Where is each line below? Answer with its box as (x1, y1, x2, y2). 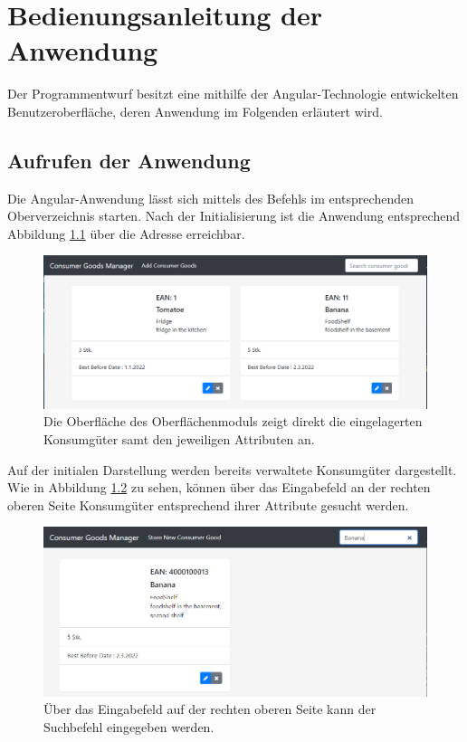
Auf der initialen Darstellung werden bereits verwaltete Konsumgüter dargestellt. (7, 460, 457, 479)
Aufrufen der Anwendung (7, 146, 251, 174)
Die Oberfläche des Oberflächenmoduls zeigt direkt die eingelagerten (43, 412, 423, 431)
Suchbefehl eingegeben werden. (43, 717, 214, 736)
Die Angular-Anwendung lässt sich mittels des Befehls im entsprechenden (7, 188, 414, 207)
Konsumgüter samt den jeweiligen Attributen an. (43, 430, 315, 449)
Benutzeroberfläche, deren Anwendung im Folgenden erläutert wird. (7, 101, 383, 120)
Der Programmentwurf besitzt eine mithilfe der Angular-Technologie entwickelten (7, 84, 459, 103)
